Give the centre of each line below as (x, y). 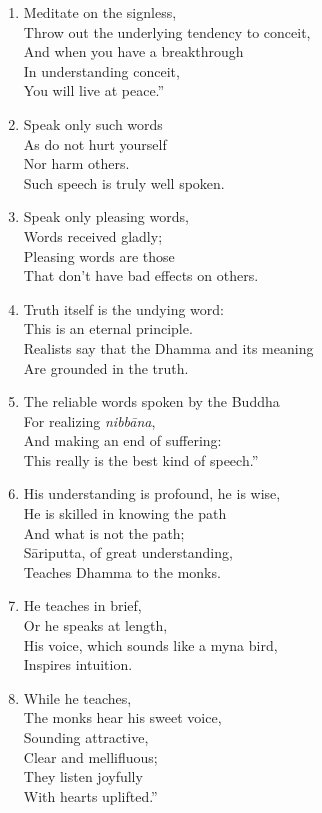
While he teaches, (77, 697)
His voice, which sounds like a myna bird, (150, 644)
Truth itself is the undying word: (123, 308)
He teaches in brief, (82, 605)
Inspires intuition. (78, 664)
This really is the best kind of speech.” (141, 459)
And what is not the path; (104, 532)
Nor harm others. (76, 163)
